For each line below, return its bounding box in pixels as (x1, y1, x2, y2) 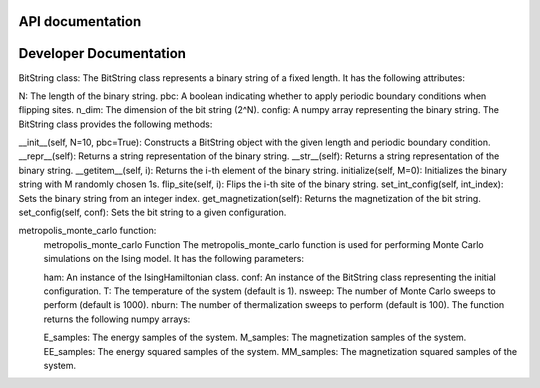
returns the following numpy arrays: (43, 313, 191, 325)
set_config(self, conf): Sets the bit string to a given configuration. (18, 206, 287, 219)
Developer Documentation (18, 45, 187, 62)
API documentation (18, 13, 142, 30)
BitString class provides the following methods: (18, 118, 213, 130)
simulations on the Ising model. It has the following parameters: (43, 253, 305, 265)
